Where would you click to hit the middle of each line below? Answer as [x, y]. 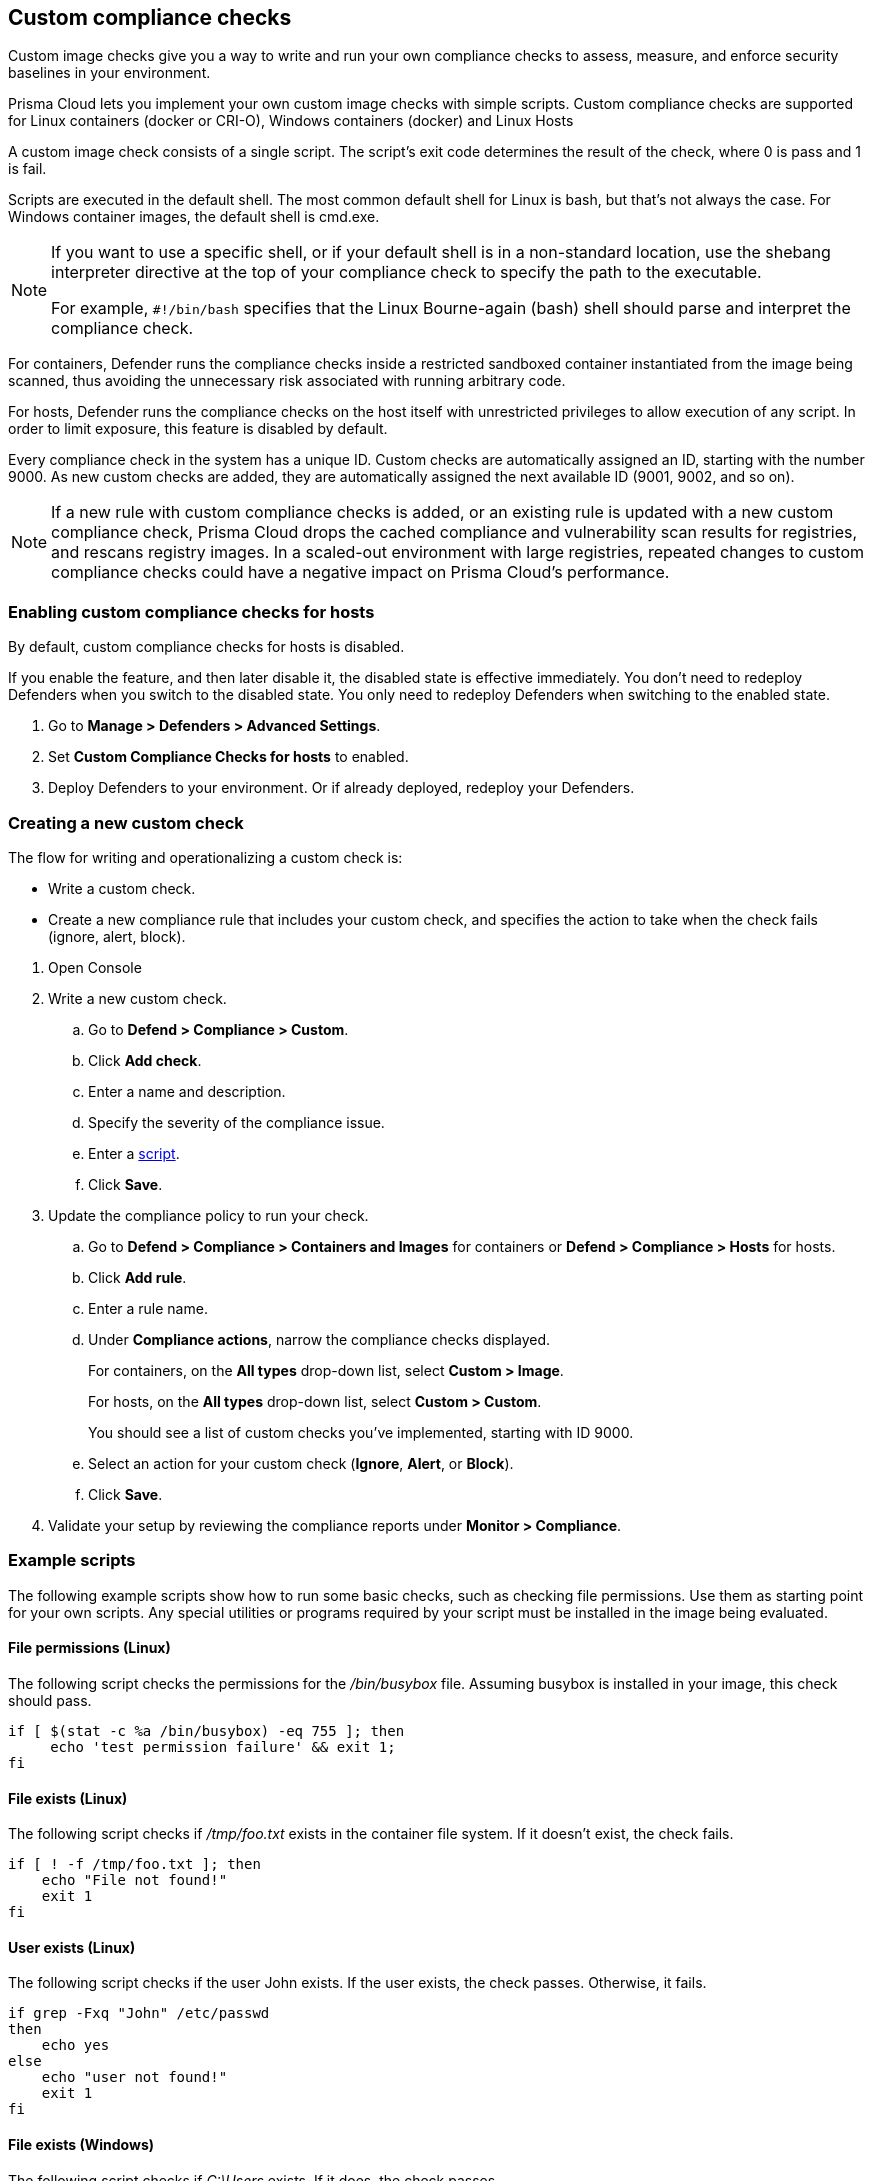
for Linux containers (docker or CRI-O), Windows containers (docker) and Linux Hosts [291, 121]
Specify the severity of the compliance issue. [236, 1122]
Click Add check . [145, 1060]
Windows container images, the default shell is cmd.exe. [194, 217]
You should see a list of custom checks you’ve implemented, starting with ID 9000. [361, 1432]
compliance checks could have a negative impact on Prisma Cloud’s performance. [360, 572]
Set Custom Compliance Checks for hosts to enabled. [228, 757]
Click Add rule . [137, 1277]
